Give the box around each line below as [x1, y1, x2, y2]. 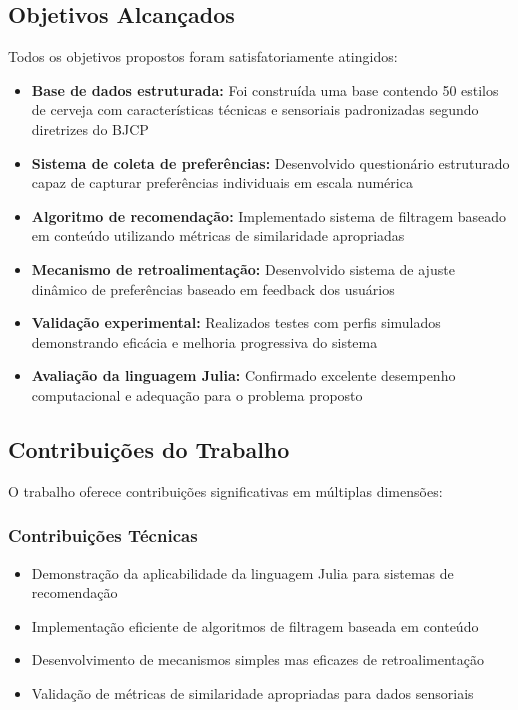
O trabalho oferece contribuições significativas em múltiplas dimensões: [8, 480, 443, 501]
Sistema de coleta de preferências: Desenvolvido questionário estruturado [31, 152, 510, 173]
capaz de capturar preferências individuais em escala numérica [31, 172, 413, 193]
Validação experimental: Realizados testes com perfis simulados [31, 312, 441, 333]
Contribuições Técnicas [8, 523, 198, 548]
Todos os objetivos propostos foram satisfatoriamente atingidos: [8, 46, 398, 67]
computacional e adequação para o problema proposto [31, 384, 363, 405]
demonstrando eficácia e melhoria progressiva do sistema [31, 331, 378, 352]
